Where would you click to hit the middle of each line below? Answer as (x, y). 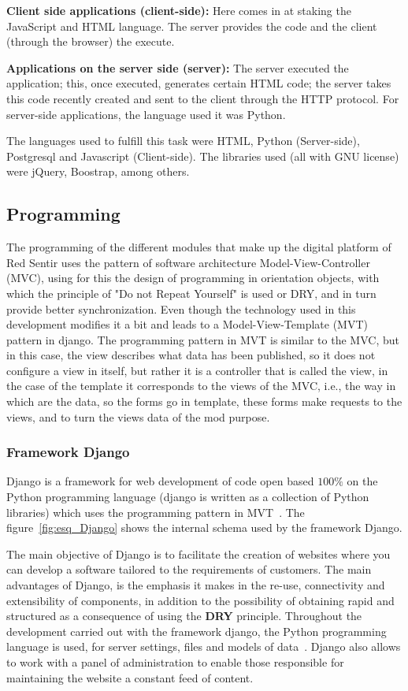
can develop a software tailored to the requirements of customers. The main (189, 569)
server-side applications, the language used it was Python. (146, 114)
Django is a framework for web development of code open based (160, 481)
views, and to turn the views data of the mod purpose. (138, 416)
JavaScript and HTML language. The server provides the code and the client (192, 26)
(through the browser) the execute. (91, 41)
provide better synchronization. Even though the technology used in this (181, 308)
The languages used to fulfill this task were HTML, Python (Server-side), (183, 141)
